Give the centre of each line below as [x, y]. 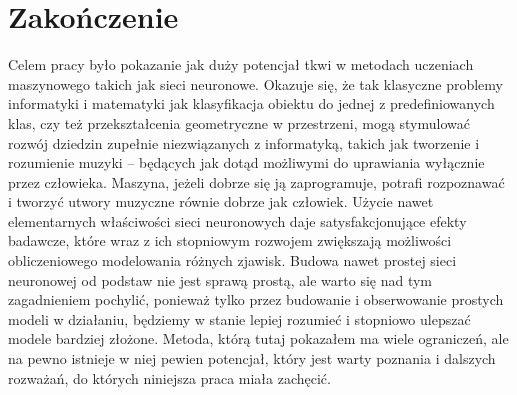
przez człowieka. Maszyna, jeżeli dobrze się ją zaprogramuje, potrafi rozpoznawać [256, 181]
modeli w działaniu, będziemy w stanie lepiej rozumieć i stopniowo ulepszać [239, 318]
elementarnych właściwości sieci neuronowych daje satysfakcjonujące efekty [237, 220]
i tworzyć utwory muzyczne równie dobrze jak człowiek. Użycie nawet [221, 201]
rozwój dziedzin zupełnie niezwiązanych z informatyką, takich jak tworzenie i [244, 142]
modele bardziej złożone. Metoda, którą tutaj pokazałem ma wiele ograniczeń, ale [258, 338]
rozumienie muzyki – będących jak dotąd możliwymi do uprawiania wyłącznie [246, 162]
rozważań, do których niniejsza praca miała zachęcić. [169, 377]
